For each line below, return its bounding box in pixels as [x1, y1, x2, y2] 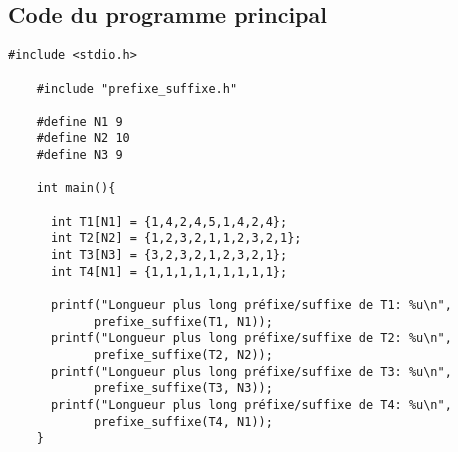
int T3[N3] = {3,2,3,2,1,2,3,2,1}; [50, 248, 288, 263]
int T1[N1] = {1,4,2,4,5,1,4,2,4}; [50, 214, 288, 229]
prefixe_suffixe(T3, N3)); [93, 381, 273, 396]
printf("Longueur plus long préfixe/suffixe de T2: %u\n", [50, 331, 452, 346]
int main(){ [36, 181, 116, 196]
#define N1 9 [36, 114, 123, 129]
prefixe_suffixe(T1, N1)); [93, 314, 273, 329]
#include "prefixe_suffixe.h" [36, 81, 238, 96]
